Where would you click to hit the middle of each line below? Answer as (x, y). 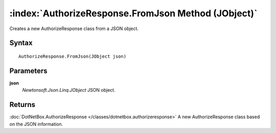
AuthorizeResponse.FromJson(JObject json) (73, 56)
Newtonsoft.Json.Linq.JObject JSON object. (69, 90)
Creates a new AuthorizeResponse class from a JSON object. (74, 29)
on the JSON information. (36, 124)
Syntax (21, 43)
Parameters (28, 71)
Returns (22, 105)
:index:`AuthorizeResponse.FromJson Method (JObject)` (133, 13)
